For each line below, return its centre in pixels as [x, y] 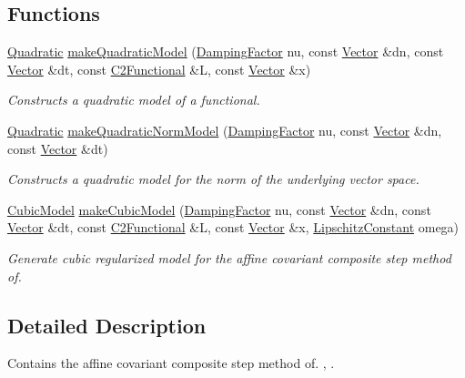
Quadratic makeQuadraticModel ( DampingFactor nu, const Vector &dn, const [226, 51]
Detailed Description [107, 325]
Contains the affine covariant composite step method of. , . [171, 363]
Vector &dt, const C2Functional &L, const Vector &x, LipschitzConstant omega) [233, 227]
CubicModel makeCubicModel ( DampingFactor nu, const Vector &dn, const [219, 209]
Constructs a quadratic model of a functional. [134, 100]
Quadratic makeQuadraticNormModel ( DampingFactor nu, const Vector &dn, [225, 130]
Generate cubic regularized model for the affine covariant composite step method [229, 257]
